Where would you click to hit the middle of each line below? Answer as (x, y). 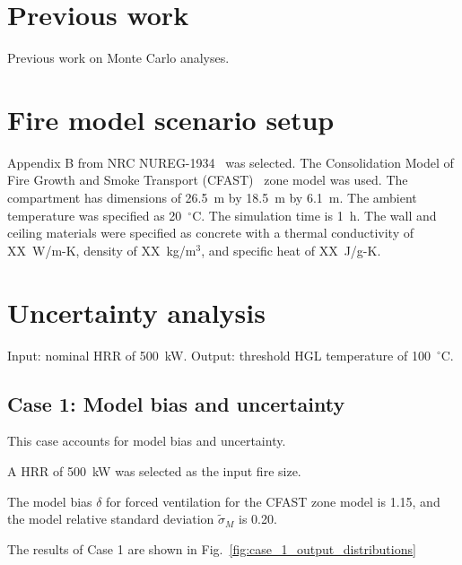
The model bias (50, 501)
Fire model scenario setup (171, 119)
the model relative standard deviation (111, 519)
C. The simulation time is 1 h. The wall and (314, 215)
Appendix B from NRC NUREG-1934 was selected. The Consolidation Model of (231, 162)
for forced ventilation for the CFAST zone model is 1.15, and (273, 501)
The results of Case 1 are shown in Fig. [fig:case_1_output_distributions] (212, 548)
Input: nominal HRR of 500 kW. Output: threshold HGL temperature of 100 (219, 355)
